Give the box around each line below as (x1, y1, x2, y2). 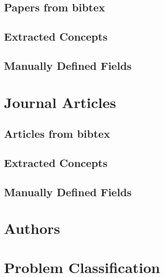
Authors (4, 218, 60, 238)
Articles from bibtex (4, 126, 110, 141)
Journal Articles (4, 92, 116, 112)
